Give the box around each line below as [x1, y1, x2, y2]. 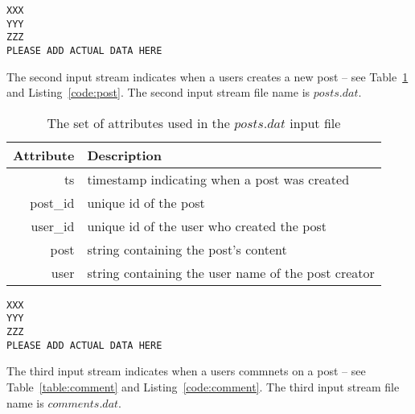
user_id [31, 216, 75, 235]
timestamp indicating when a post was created [87, 169, 350, 188]
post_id [30, 193, 75, 212]
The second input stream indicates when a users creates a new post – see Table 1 [6, 68, 409, 85]
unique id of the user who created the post [87, 216, 327, 235]
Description [87, 145, 162, 164]
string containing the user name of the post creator [87, 263, 375, 282]
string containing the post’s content [87, 239, 287, 259]
